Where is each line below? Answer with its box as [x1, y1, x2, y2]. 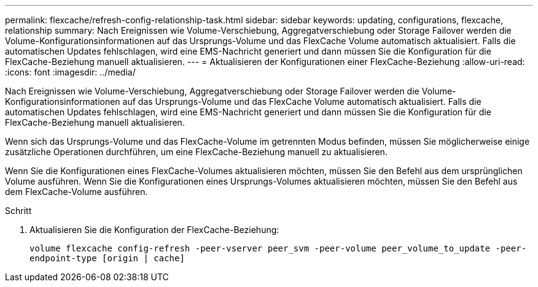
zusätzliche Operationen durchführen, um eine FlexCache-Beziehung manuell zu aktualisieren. [5, 147, 388, 157]
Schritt [5, 205, 32, 216]
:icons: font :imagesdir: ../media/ [5, 67, 136, 77]
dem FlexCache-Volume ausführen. [5, 186, 148, 197]
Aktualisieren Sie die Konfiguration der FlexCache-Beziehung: [29, 224, 279, 235]
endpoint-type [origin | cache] [29, 253, 185, 263]
